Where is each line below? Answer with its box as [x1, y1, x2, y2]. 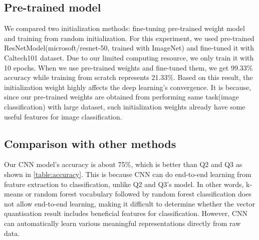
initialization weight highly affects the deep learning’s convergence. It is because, [4, 81, 251, 92]
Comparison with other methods [4, 135, 176, 151]
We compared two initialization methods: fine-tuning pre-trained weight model [4, 23, 245, 33]
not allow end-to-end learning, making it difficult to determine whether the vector [4, 198, 255, 208]
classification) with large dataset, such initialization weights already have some [4, 101, 245, 111]
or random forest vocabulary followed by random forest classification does [25, 188, 251, 199]
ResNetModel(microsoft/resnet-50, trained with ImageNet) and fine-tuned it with [4, 42, 254, 53]
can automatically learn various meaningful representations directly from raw [4, 217, 241, 228]
